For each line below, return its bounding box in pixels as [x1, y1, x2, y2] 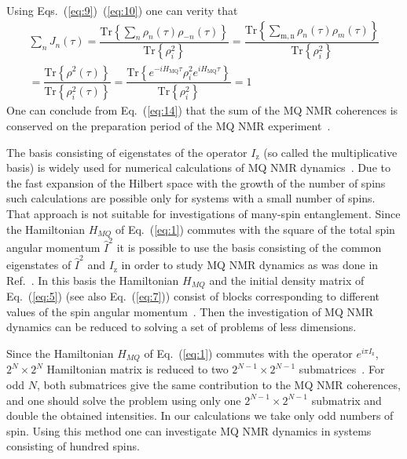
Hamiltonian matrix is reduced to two [46, 361, 229, 377]
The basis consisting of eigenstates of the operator [6, 144, 247, 160]
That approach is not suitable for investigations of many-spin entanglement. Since [6, 205, 401, 221]
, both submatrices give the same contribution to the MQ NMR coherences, [36, 376, 401, 392]
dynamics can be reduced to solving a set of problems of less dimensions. [6, 319, 357, 335]
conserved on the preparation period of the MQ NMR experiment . [6, 118, 331, 133]
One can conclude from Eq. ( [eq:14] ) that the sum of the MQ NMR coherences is [6, 102, 398, 118]
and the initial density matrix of [209, 271, 365, 288]
